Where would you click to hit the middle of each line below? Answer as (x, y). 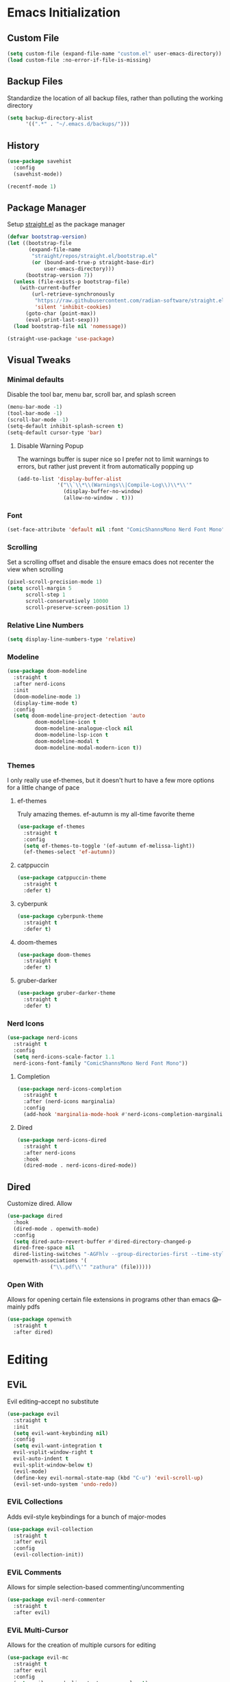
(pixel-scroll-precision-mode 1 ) (55, 582)
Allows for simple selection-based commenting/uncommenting (96, 1587)
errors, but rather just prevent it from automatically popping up (105, 466)
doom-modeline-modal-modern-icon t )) (88, 748)
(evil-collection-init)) (49, 1555)
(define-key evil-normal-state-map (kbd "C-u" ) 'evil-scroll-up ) (108, 1478)
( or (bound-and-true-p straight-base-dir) (93, 262)
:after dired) (33, 1332)
